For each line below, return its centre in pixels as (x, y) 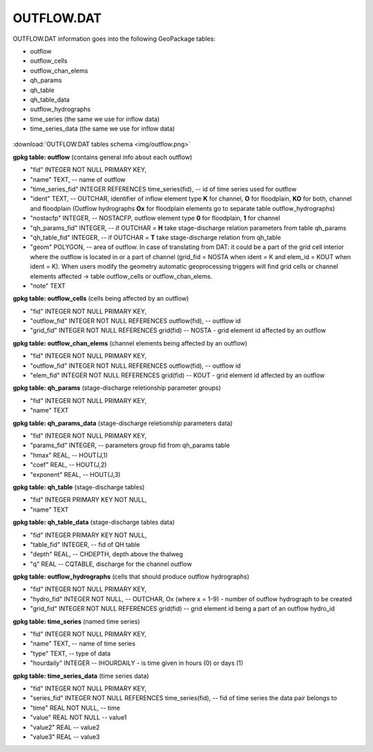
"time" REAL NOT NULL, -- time (75, 708)
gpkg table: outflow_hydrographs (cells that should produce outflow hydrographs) (131, 576)
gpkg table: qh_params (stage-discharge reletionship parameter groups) (117, 388)
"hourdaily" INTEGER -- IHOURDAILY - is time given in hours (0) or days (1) (137, 663)
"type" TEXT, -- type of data (70, 653)
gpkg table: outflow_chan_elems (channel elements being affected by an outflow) (130, 343)
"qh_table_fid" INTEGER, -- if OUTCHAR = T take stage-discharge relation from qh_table (155, 237)
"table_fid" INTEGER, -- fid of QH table (85, 544)
